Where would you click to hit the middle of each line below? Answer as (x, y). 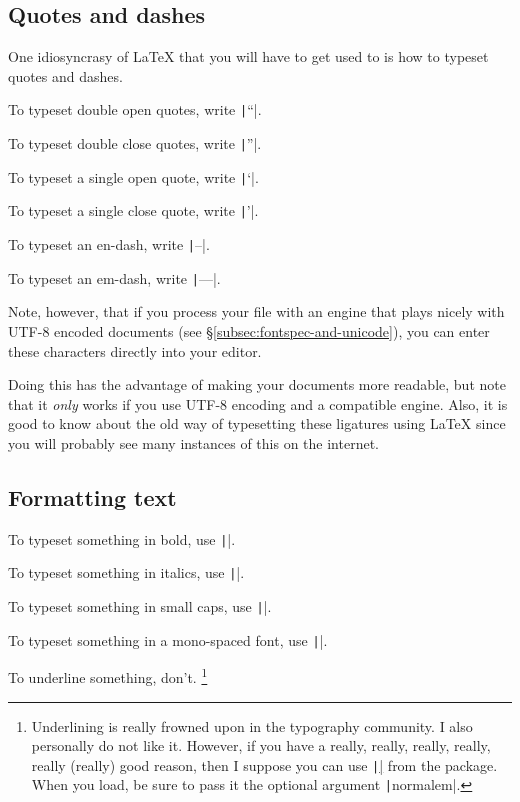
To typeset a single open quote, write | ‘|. (133, 176)
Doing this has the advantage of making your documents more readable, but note (257, 384)
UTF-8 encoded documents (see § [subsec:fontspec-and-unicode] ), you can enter (249, 330)
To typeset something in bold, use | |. (122, 538)
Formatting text (92, 496)
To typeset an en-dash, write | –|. (109, 244)
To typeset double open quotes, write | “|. (135, 109)
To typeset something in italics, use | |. (126, 572)
